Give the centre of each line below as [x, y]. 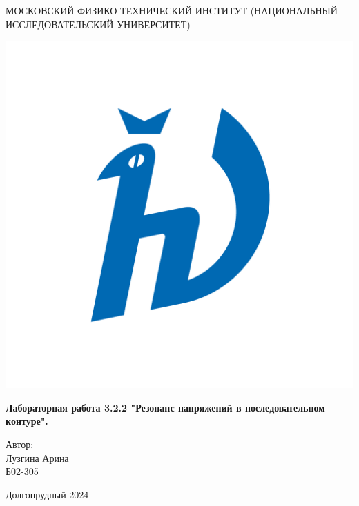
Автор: [20, 444]
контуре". [27, 421]
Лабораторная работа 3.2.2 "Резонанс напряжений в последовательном [165, 407]
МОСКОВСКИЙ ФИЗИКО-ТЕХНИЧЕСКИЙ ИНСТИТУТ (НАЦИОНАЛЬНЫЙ [172, 10]
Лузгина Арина [37, 457]
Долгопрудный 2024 [47, 494]
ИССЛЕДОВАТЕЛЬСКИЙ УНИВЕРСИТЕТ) [98, 24]
